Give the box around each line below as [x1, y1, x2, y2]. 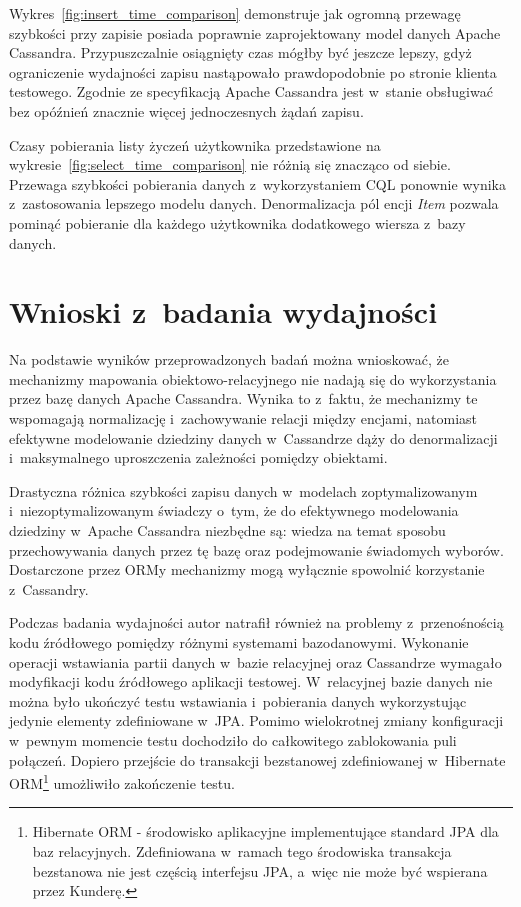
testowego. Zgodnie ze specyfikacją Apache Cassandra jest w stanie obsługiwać [9, 81, 493, 102]
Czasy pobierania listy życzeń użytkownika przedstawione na [9, 134, 381, 155]
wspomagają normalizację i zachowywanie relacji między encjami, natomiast [9, 408, 478, 429]
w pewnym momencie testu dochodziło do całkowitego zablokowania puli [9, 729, 457, 750]
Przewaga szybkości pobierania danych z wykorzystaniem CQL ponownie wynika [9, 173, 506, 194]
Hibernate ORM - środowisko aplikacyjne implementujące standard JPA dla [32, 821, 499, 842]
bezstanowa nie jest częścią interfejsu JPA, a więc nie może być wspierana [32, 860, 488, 881]
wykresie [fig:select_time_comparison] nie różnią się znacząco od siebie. [9, 154, 451, 175]
